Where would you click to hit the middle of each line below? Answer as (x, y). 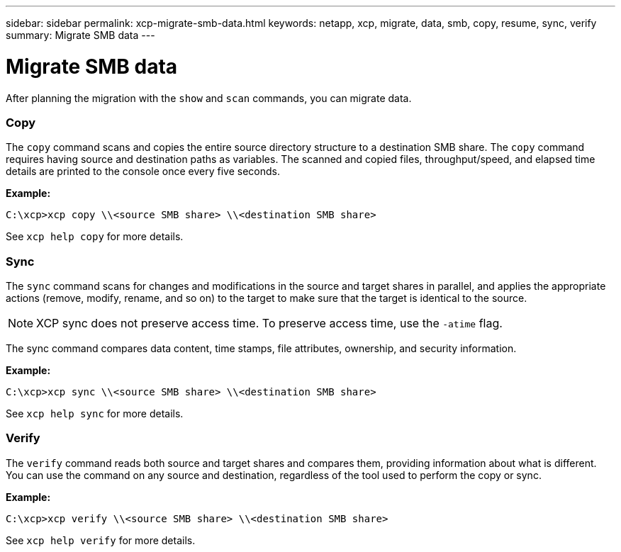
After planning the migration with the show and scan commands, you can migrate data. (209, 98)
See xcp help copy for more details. (95, 237)
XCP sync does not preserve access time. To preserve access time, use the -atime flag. (269, 323)
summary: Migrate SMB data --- (80, 35)
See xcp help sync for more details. (95, 413)
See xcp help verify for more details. (101, 540)
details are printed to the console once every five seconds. (143, 171)
